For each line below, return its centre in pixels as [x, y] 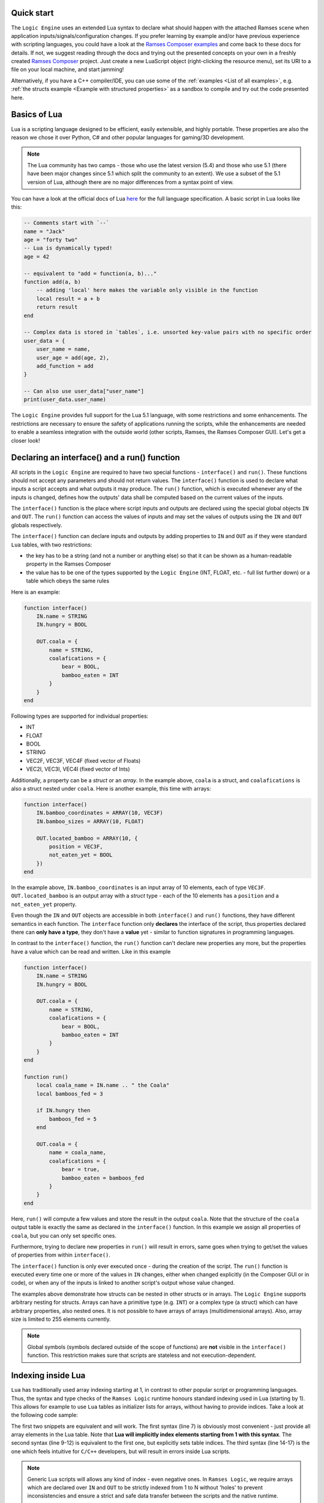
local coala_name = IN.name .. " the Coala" [103, 1085]
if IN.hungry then [63, 1110]
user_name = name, [63, 349]
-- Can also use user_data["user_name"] [84, 391]
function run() [46, 1077]
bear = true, [81, 1170]
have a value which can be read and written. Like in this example [91, 951]
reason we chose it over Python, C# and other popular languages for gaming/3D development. [128, 137]
